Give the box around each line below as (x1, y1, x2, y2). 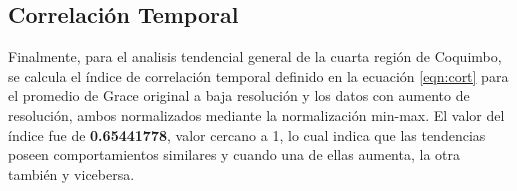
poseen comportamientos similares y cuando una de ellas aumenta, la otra (8, 144, 460, 165)
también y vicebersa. (8, 163, 135, 184)
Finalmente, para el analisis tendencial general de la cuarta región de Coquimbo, (8, 46, 502, 67)
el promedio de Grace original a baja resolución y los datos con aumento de (8, 85, 470, 106)
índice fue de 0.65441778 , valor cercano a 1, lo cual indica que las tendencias (8, 124, 486, 145)
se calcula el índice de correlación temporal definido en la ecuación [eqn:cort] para (8, 65, 509, 86)
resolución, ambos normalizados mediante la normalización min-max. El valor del (8, 104, 505, 125)
